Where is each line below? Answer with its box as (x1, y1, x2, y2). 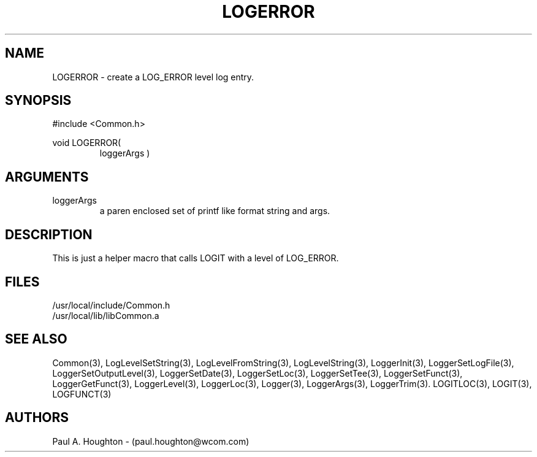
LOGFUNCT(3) (52, 388, 112, 399)
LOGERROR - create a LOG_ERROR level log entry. (52, 71, 254, 82)
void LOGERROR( (52, 137, 121, 148)
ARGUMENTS (5, 169, 89, 185)
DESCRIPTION (5, 226, 93, 242)
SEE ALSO (5, 331, 67, 347)
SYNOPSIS (5, 93, 72, 109)
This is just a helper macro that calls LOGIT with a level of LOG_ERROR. (52, 253, 339, 264)
